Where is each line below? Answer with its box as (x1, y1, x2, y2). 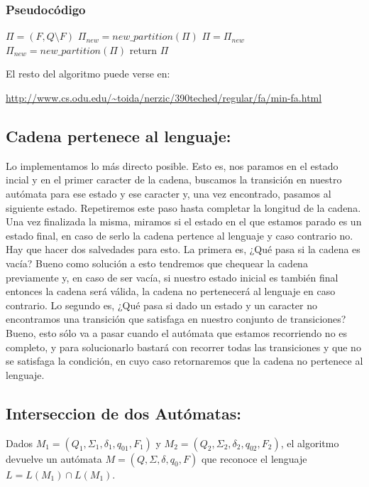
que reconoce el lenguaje (201, 451, 307, 466)
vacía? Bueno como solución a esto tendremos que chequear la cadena (6, 255, 308, 270)
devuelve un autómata (6, 451, 102, 466)
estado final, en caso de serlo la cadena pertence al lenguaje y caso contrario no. (6, 228, 353, 242)
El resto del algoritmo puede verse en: (6, 66, 170, 81)
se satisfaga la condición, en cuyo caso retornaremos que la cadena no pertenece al (6, 353, 363, 368)
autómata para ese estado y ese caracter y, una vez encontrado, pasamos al (6, 186, 331, 200)
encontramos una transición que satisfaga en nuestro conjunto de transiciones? (6, 311, 346, 326)
